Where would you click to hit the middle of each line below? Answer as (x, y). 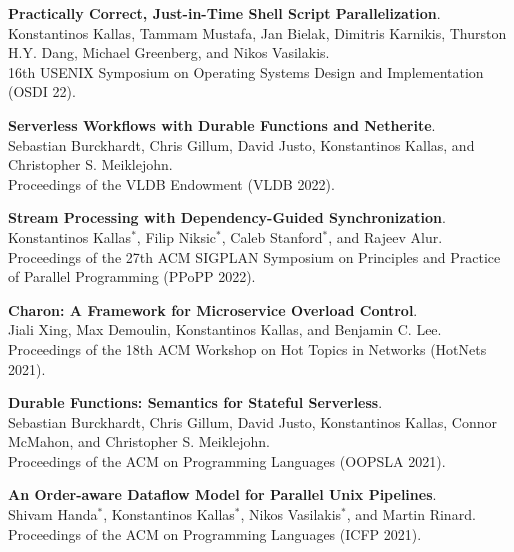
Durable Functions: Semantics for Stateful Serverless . (195, 402)
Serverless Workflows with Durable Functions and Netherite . (222, 124)
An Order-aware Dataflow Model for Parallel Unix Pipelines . (222, 494)
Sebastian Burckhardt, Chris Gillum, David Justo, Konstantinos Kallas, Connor (253, 421)
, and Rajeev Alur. (385, 236)
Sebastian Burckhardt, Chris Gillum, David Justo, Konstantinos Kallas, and (241, 144)
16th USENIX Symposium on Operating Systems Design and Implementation (246, 71)
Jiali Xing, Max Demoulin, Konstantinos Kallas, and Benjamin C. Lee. (225, 329)
